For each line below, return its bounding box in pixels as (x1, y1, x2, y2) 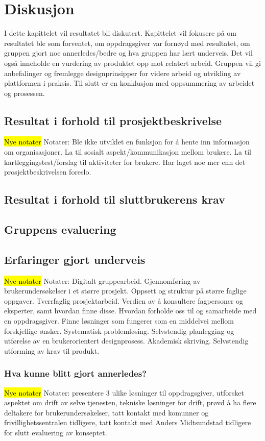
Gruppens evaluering (4, 222, 116, 237)
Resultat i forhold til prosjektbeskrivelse (4, 112, 222, 128)
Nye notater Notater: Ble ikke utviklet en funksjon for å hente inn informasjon (4, 136, 250, 147)
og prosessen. (4, 87, 45, 98)
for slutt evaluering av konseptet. (4, 427, 107, 437)
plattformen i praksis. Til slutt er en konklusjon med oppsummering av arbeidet (4, 78, 255, 88)
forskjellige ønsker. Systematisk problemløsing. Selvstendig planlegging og (4, 325, 234, 336)
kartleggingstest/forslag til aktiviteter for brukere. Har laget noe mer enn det (4, 156, 246, 167)
